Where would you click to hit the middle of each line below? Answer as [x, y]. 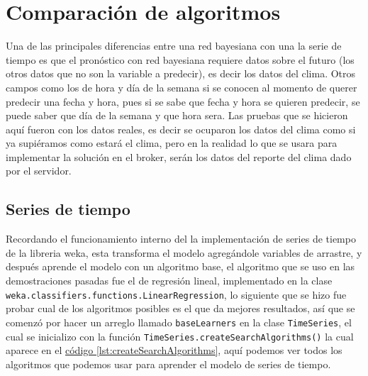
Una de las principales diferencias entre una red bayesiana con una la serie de [174, 46]
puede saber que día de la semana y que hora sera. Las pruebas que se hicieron [177, 115]
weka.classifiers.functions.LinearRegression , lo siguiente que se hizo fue [176, 294]
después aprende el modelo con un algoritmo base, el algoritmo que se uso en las [180, 266]
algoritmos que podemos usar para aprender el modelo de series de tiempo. [168, 364]
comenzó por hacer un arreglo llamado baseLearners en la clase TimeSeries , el [179, 322]
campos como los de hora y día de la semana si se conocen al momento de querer [182, 87]
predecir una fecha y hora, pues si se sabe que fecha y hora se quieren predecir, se [183, 101]
